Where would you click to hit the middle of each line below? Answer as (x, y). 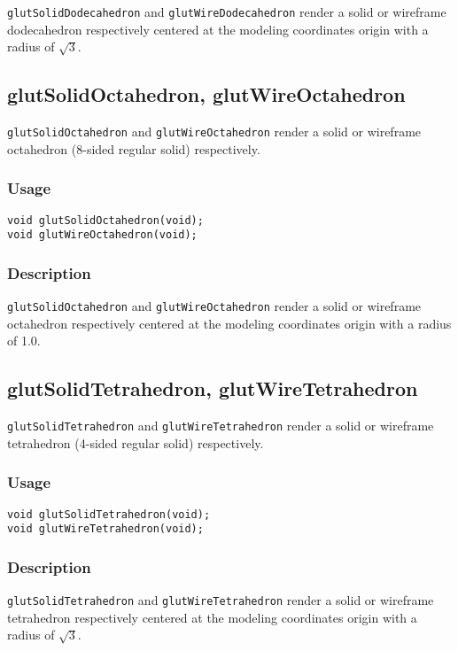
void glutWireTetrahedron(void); (105, 529)
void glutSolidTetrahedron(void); (109, 514)
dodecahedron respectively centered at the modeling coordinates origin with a (218, 29)
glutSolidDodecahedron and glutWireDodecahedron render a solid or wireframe (227, 12)
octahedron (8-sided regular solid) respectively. (134, 148)
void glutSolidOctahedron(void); (105, 220)
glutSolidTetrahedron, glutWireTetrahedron (213, 388)
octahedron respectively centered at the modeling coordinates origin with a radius (229, 323)
